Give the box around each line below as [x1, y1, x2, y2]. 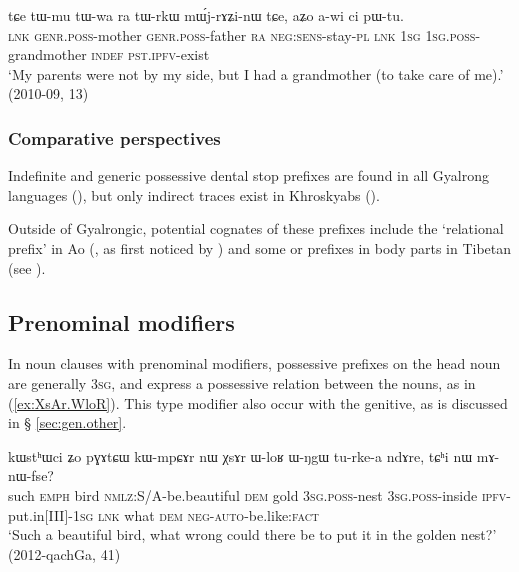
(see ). [8, 257, 46, 278]
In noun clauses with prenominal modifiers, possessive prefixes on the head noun [8, 353, 501, 374]
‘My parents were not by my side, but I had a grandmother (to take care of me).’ [8, 63, 504, 84]
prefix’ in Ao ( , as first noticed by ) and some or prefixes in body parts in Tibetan [8, 237, 512, 258]
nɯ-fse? [8, 465, 54, 486]
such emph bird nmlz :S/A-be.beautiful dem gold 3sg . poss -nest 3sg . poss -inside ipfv [8, 484, 507, 505]
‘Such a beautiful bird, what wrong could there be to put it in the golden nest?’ [8, 524, 497, 545]
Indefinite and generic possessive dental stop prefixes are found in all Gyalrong [8, 165, 490, 186]
